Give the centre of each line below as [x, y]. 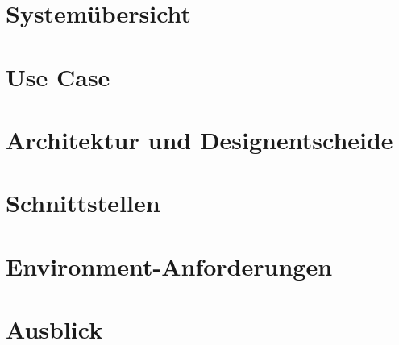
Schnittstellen [83, 203]
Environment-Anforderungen [169, 266]
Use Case [58, 76]
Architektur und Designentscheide [199, 139]
